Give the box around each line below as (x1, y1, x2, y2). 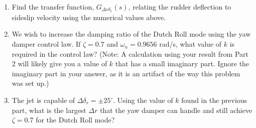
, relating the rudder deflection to (128, 2, 231, 12)
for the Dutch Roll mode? (36, 114, 115, 125)
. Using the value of (113, 95, 173, 105)
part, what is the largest (12, 104, 86, 115)
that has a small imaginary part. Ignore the (115, 58, 249, 69)
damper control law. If (12, 39, 81, 49)
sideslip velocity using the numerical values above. (12, 12, 166, 22)
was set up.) (12, 78, 49, 88)
